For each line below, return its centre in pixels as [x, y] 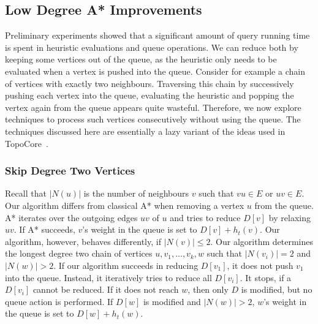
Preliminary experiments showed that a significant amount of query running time [157, 35]
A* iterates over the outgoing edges [71, 217]
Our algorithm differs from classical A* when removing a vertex [125, 205]
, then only [208, 289]
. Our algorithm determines [262, 241]
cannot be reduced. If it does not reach [106, 289]
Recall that [26, 193]
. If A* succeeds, [44, 229]
